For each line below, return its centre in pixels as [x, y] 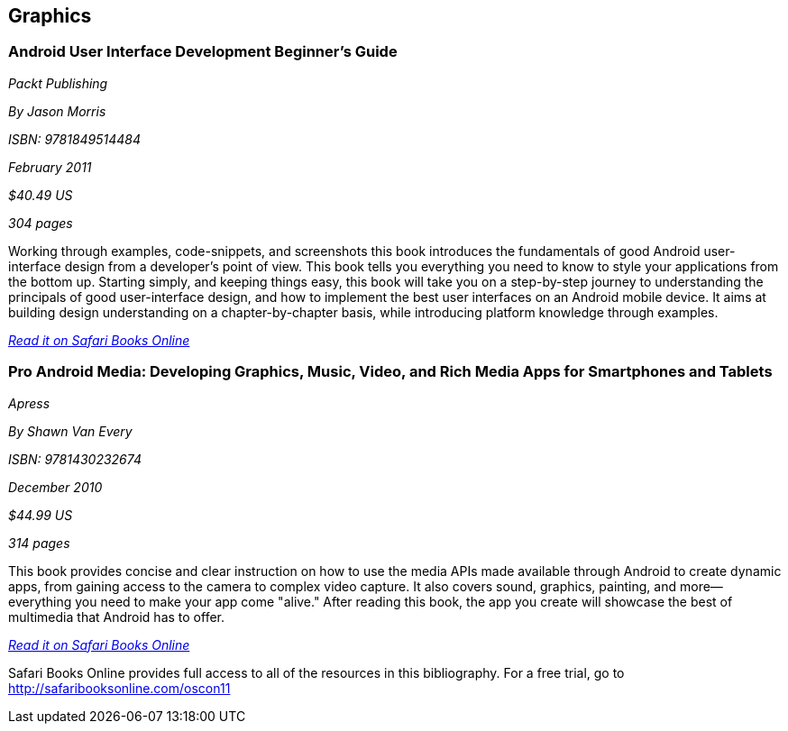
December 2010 [55, 487]
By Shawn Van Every [70, 431]
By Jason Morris [57, 111]
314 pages [39, 543]
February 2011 [50, 167]
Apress [29, 403]
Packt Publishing [58, 83]
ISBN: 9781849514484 [75, 139]
